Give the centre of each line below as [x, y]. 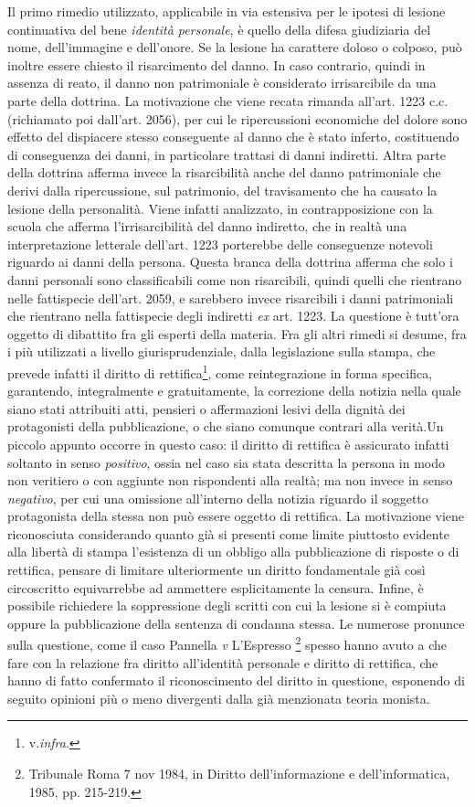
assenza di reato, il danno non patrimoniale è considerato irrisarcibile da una [222, 83]
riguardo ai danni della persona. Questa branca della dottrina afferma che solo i [230, 262]
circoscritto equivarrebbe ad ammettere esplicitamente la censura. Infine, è [216, 587]
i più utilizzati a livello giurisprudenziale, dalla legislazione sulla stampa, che [222, 351]
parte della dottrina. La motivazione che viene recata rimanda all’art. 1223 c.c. [228, 100]
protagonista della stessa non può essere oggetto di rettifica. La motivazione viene [236, 516]
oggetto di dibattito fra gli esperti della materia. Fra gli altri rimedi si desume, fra [237, 333]
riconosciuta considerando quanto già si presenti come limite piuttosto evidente [228, 533]
